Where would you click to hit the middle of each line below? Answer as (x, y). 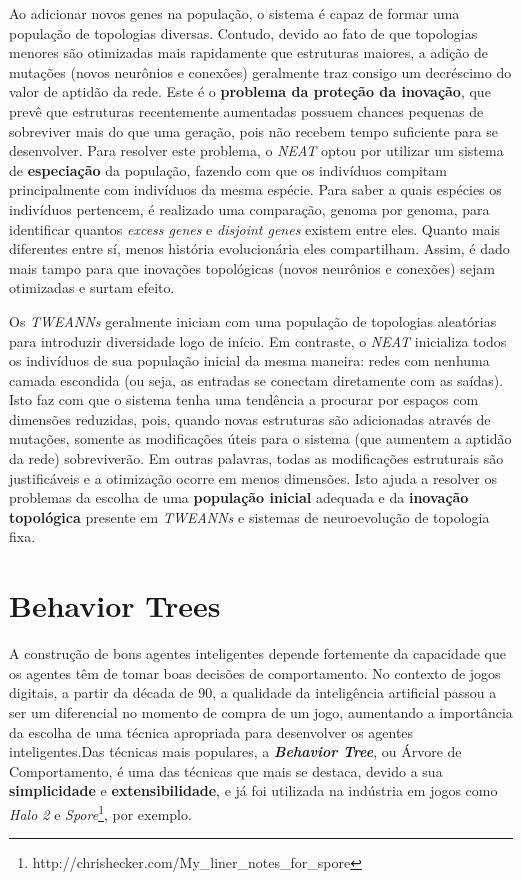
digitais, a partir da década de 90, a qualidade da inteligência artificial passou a (253, 692)
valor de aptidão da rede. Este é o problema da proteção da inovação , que (250, 91)
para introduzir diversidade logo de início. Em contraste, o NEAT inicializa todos (258, 340)
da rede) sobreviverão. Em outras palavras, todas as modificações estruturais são (256, 458)
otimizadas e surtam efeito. (92, 287)
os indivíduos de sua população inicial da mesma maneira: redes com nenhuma (249, 360)
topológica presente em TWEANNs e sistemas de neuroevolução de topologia (249, 516)
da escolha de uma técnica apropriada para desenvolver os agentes (211, 731)
